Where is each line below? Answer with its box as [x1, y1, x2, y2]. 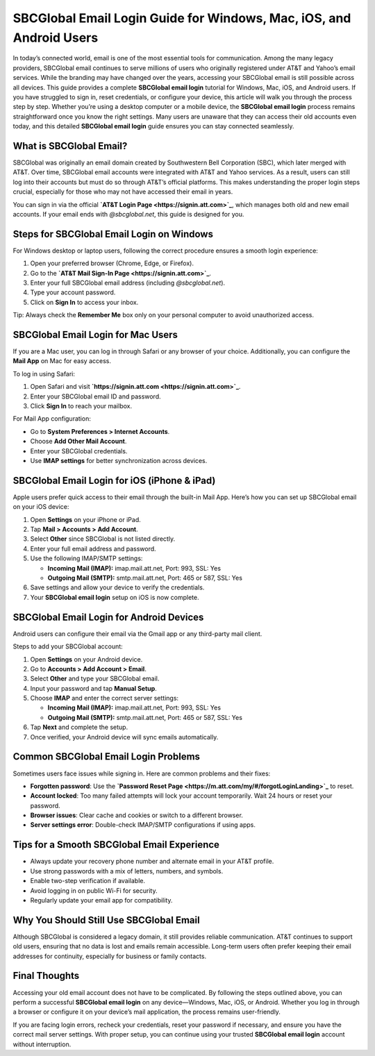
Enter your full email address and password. [30, 544, 156, 553]
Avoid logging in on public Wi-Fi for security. [30, 886, 158, 895]
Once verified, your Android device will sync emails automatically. [30, 732, 219, 741]
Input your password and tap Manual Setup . [30, 684, 158, 692]
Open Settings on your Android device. [30, 655, 143, 663]
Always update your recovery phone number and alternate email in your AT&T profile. [30, 857, 274, 866]
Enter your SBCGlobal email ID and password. [30, 392, 161, 401]
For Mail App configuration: [12, 414, 92, 423]
